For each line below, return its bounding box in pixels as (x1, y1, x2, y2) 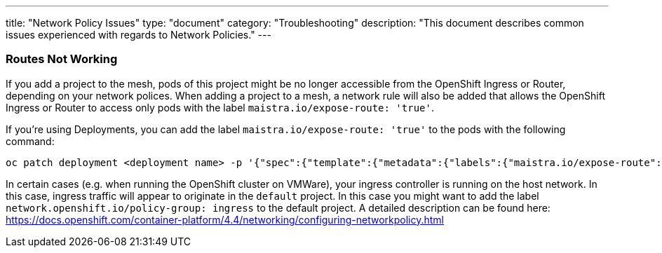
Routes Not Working (6, 52, 118, 67)
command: (6, 135, 55, 147)
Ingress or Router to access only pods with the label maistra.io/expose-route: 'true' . (6, 101, 434, 114)
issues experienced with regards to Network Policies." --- (6, 29, 271, 41)
